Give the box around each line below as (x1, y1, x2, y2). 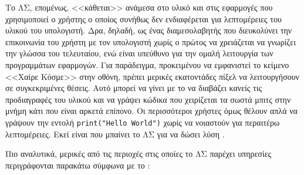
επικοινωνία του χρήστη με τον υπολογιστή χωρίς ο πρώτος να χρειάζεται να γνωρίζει (5, 35, 296, 48)
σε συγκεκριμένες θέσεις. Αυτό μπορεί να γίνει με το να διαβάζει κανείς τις (5, 82, 262, 94)
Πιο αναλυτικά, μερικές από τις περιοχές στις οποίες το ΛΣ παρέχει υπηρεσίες (5, 147, 272, 160)
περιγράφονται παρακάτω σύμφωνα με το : (5, 159, 150, 171)
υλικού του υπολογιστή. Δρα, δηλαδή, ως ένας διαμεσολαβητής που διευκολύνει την (5, 24, 292, 36)
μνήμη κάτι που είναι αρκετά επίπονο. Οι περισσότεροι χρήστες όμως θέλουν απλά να (5, 105, 298, 117)
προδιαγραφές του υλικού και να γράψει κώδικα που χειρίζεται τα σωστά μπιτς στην (5, 93, 291, 105)
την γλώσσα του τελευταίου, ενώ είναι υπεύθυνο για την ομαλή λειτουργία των (5, 47, 273, 59)
